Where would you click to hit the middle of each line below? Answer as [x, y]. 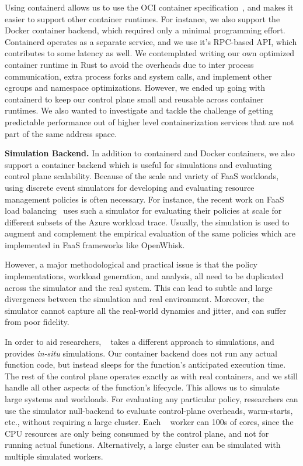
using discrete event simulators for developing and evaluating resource [130, 187]
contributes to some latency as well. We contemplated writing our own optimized [150, 53]
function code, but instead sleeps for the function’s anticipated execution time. [145, 364]
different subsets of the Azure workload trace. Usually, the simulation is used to [147, 222]
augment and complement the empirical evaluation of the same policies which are [150, 233]
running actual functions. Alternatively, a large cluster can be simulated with [143, 445]
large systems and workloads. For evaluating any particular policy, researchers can [151, 399]
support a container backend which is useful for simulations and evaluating [138, 164]
